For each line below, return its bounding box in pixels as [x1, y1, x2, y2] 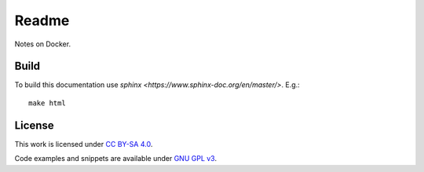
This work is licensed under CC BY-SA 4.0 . [14, 139, 153, 148]
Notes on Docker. [14, 39, 71, 49]
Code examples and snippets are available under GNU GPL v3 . [14, 154, 217, 163]
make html [28, 98, 66, 108]
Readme [14, 12, 70, 29]
